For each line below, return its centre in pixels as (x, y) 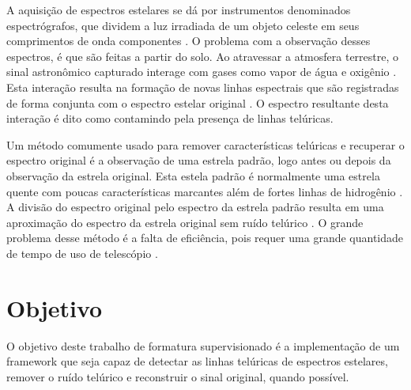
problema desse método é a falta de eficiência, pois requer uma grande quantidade (205, 238)
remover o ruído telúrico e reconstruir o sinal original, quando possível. (178, 376)
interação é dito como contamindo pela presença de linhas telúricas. (170, 118)
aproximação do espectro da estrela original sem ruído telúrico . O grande (185, 222)
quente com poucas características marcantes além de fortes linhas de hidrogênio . (205, 191)
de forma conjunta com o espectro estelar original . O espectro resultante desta (198, 102)
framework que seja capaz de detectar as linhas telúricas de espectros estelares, (197, 361)
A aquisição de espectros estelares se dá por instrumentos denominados (179, 9)
